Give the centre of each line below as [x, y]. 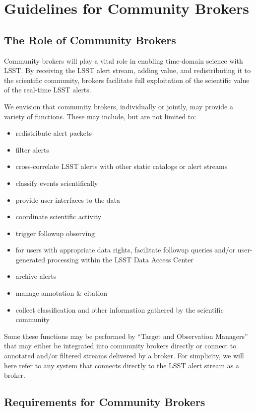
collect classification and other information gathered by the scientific [120, 309]
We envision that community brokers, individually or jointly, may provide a [119, 106]
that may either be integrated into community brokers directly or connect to [120, 346]
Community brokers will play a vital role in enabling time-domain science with [124, 60]
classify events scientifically [57, 183]
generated [30, 259]
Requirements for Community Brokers [105, 402]
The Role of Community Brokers [90, 40]
